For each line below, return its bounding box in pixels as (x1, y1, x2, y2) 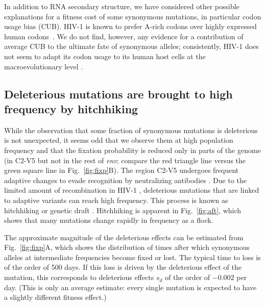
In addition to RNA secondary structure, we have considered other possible (4, 1, 239, 11)
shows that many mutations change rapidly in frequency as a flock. (4, 215, 213, 225)
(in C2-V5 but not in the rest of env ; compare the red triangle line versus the (4, 155, 246, 165)
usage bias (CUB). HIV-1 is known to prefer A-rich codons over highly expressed (4, 21, 257, 32)
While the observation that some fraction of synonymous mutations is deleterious (4, 124, 258, 135)
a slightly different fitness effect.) (4, 292, 107, 302)
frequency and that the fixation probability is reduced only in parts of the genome (4, 144, 261, 155)
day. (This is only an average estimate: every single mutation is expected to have (4, 282, 257, 292)
